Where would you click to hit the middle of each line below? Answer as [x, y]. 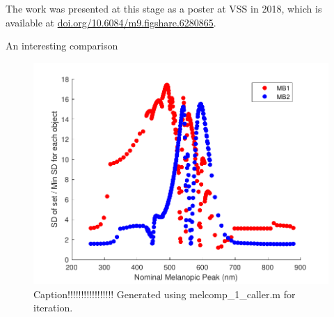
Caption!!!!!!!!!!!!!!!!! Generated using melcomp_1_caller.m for [165, 294]
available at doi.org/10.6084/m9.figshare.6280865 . [111, 22]
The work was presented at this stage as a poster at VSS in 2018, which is [164, 8]
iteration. [53, 308]
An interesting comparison [62, 46]
